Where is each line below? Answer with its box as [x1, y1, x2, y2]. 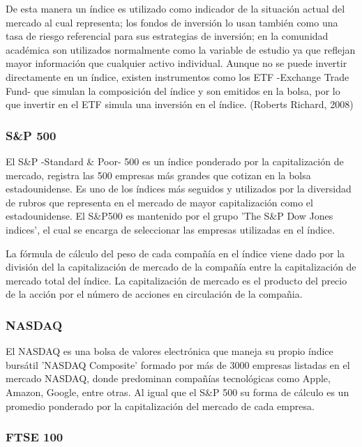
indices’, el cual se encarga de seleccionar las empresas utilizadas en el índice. [6, 222, 335, 236]
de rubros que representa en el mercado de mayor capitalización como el [6, 195, 313, 209]
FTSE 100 [6, 428, 63, 446]
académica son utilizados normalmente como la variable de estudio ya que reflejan [6, 42, 356, 56]
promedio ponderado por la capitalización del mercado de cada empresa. [6, 398, 315, 413]
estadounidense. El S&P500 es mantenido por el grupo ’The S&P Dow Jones [6, 209, 333, 223]
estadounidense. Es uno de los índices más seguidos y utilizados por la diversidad [6, 181, 352, 196]
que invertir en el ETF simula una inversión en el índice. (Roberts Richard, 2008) [6, 97, 354, 112]
